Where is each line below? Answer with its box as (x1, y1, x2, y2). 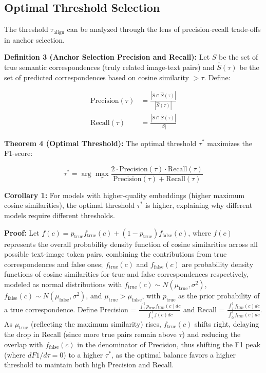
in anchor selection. (4, 34, 65, 45)
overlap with (4, 339, 43, 350)
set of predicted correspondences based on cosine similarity (4, 72, 189, 82)
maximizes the (207, 137, 252, 148)
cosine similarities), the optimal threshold (4, 200, 135, 210)
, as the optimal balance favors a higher (111, 349, 236, 360)
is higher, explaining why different (145, 200, 253, 210)
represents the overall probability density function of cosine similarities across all (4, 238, 258, 249)
